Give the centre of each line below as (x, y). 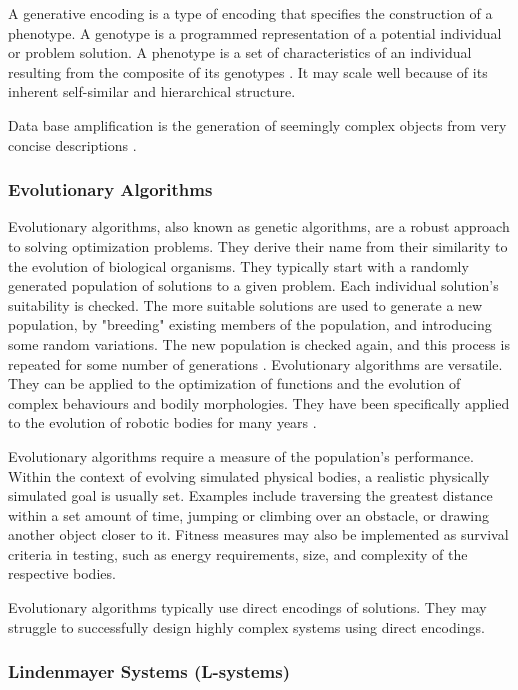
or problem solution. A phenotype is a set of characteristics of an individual (240, 52)
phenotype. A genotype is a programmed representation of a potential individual (255, 32)
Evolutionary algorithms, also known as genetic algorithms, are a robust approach (259, 226)
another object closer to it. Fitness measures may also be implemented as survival (258, 534)
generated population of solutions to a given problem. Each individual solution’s (253, 285)
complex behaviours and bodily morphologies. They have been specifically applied (259, 402)
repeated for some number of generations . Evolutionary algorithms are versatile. (255, 363)
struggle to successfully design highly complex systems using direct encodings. (246, 626)
